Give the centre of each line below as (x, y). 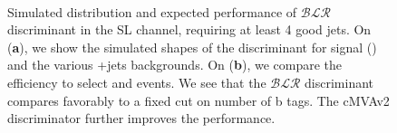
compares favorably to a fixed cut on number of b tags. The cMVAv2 (198, 100)
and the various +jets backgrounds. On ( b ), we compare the (175, 65)
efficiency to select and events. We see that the (137, 82)
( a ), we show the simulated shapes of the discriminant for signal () (192, 47)
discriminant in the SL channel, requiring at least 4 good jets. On (189, 29)
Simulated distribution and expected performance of (152, 11)
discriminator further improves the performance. (141, 118)
